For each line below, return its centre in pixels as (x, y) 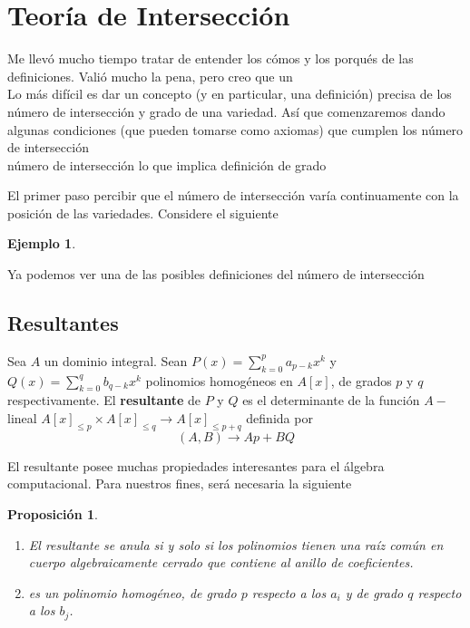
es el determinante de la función (331, 400)
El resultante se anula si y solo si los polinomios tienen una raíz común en (236, 544)
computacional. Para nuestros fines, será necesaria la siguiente (180, 483)
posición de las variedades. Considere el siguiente (143, 213)
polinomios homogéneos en (219, 380)
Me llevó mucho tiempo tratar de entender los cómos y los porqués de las (211, 58)
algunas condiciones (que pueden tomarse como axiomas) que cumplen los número (235, 129)
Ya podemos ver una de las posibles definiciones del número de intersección (216, 274)
